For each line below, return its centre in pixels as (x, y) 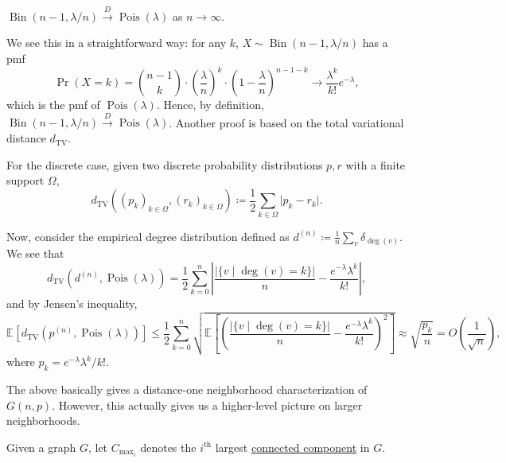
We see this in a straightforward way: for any (117, 43)
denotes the (168, 447)
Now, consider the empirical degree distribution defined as (148, 236)
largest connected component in (292, 447)
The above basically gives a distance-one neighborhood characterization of (187, 389)
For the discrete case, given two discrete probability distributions (165, 164)
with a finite (376, 164)
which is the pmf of (53, 105)
